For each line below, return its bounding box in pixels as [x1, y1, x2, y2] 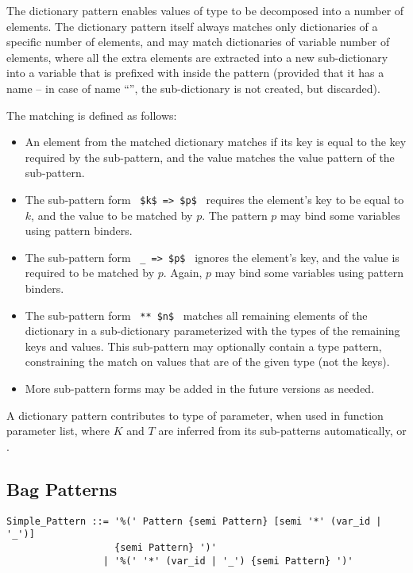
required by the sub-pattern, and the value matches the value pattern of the [25, 148, 395, 165]
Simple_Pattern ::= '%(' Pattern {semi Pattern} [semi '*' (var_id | [6, 515, 382, 527]
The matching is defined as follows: [6, 106, 177, 123]
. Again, [163, 264, 203, 281]
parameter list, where [6, 422, 110, 439]
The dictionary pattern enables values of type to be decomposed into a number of [6, 2, 404, 18]
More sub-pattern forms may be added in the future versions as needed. [25, 380, 375, 397]
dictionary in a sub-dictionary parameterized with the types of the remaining [25, 322, 400, 339]
